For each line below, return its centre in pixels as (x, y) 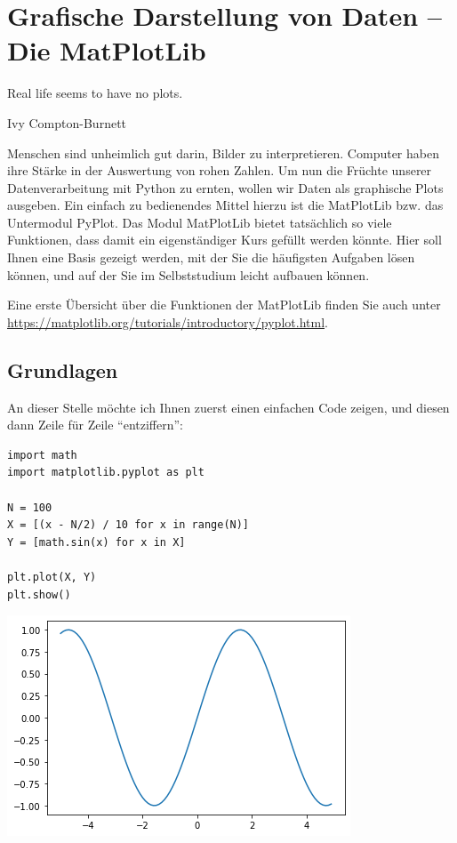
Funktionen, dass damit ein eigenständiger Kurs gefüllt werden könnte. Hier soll (224, 240)
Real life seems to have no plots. (95, 93)
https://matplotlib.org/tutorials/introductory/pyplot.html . (168, 321)
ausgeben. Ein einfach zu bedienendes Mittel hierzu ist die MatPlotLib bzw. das (225, 205)
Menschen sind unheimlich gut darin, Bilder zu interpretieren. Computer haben (223, 153)
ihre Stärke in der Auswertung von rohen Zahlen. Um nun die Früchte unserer (220, 170)
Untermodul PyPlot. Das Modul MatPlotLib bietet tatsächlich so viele (200, 222)
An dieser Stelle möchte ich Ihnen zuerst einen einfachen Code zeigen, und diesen (228, 407)
